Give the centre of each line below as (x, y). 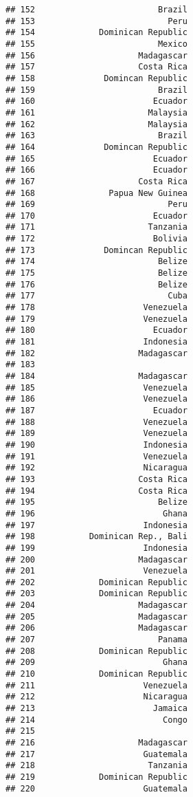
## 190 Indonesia (96, 445)
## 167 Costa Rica (96, 181)
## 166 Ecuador (96, 170)
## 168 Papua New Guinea (96, 193)
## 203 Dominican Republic (96, 594)
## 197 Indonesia (96, 525)
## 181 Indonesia (96, 342)
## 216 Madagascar (96, 743)
